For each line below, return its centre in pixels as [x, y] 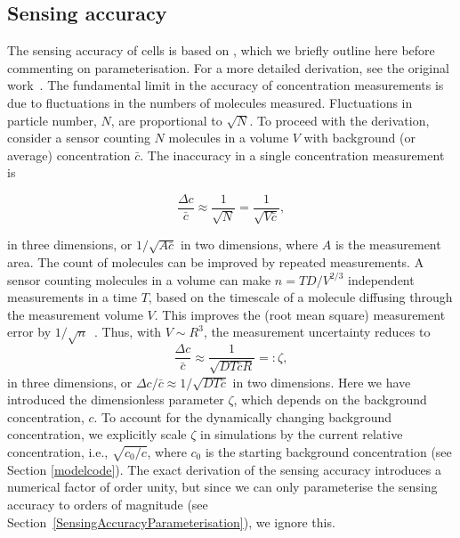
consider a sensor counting [79, 138]
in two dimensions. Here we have [322, 382]
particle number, [52, 120]
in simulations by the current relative [302, 434]
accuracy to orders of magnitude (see [108, 504]
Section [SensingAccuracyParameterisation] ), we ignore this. [171, 522]
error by [29, 332]
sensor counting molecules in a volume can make [139, 279]
